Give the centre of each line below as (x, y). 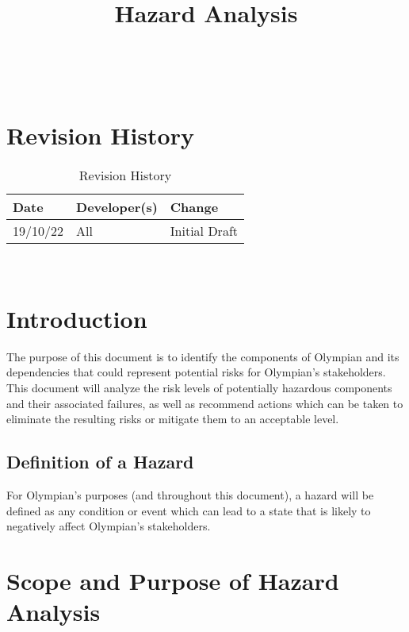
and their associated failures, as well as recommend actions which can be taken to (205, 403)
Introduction (77, 318)
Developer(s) (117, 207)
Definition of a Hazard (100, 462)
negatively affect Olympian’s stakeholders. (109, 526)
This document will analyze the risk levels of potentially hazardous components (199, 387)
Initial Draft (204, 231)
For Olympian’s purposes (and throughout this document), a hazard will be (190, 494)
